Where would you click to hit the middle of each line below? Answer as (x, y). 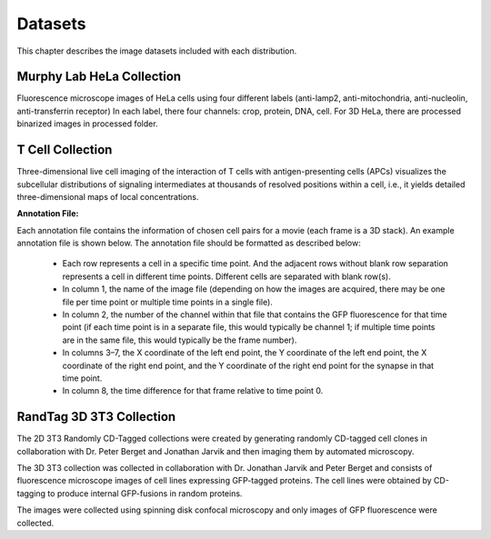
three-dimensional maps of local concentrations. (108, 196)
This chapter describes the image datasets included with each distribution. (157, 51)
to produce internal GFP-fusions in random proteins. (145, 493)
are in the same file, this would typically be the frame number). (180, 340)
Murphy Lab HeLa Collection (99, 77)
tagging (31, 493)
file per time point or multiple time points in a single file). (167, 302)
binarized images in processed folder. (87, 124)
